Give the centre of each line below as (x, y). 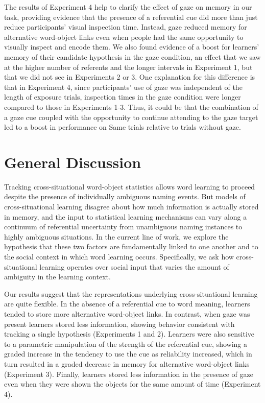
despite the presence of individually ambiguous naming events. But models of (125, 196)
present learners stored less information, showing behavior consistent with (119, 324)
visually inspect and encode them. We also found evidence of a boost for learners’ (132, 47)
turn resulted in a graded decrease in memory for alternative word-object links (127, 363)
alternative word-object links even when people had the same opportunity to (124, 37)
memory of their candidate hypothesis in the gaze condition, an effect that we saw (132, 56)
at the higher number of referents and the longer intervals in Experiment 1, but (128, 67)
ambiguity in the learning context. (57, 277)
